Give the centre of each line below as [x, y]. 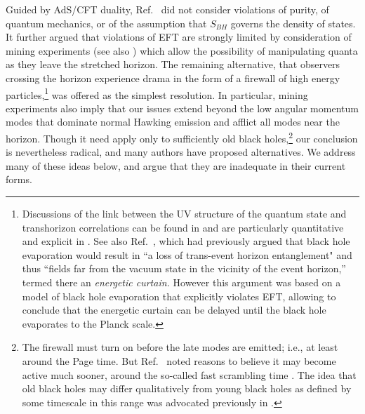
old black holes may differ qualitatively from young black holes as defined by [187, 388]
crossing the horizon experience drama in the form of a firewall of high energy [173, 78]
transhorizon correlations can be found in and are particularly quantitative [183, 227]
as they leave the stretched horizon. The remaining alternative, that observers [173, 64]
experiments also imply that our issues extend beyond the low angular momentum [182, 108]
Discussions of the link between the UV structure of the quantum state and [184, 214]
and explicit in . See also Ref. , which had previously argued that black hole [186, 241]
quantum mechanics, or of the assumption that [106, 23]
